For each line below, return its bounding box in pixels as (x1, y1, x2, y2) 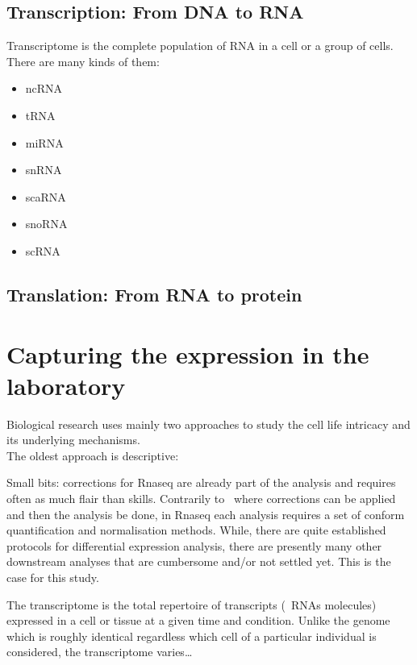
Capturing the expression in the (6, 337, 369, 370)
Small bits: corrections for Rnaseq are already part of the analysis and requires (6, 474, 396, 491)
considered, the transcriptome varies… (6, 643, 193, 660)
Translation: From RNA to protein (6, 281, 302, 306)
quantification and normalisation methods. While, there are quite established (6, 522, 386, 538)
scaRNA (25, 188, 66, 205)
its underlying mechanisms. (6, 431, 140, 448)
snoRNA (25, 215, 68, 232)
